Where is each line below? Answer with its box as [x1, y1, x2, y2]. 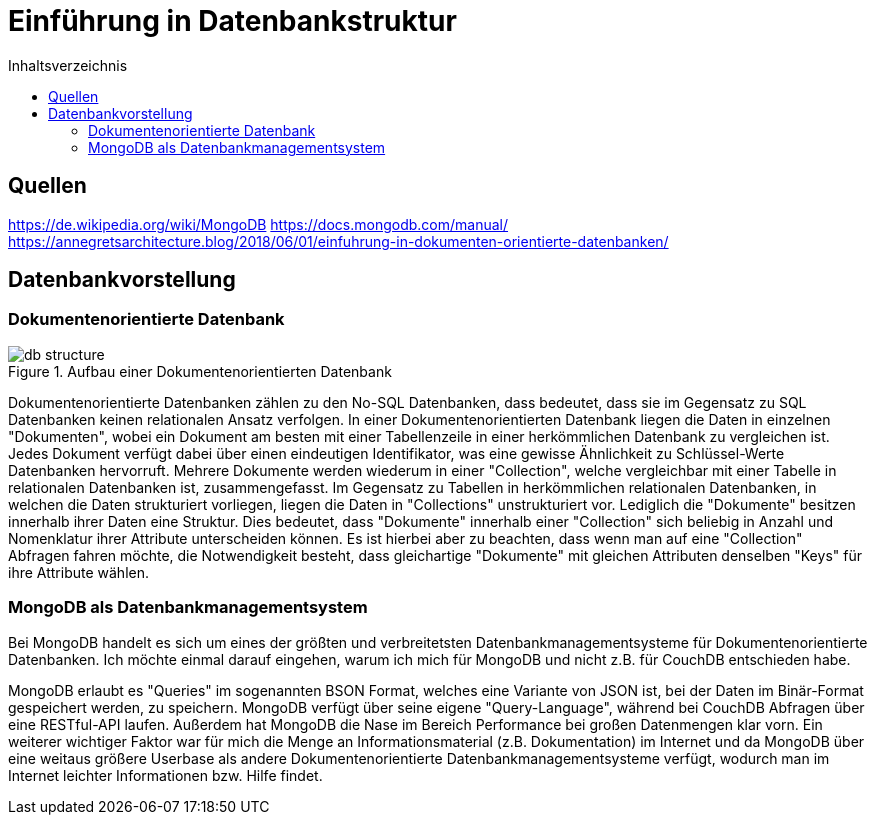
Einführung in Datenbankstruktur [8, 4, 457, 38]
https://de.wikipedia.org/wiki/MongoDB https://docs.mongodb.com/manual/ [8, 215, 509, 233]
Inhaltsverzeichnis [8, 56, 128, 74]
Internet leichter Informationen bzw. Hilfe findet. [8, 766, 323, 784]
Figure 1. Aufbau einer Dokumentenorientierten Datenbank [8, 362, 392, 380]
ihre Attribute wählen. [8, 563, 149, 581]
